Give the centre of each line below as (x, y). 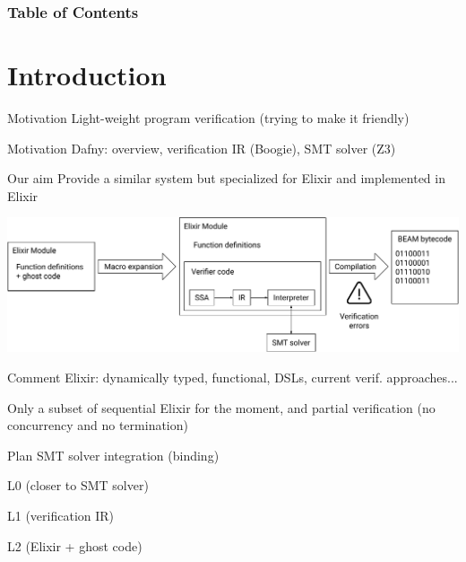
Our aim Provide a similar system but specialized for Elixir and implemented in (226, 178)
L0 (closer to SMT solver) (78, 485)
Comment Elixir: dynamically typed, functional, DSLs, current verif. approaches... (233, 378)
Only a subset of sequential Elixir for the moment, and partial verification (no (221, 407)
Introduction (87, 75)
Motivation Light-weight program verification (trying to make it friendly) (208, 117)
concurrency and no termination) (98, 425)
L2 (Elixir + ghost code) (75, 545)
